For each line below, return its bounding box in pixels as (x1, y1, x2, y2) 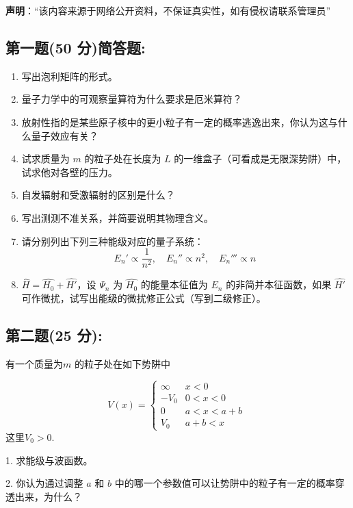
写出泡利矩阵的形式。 (21, 68, 118, 83)
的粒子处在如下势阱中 (74, 356, 170, 370)
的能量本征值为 (140, 277, 208, 292)
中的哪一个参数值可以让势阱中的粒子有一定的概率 (114, 476, 335, 490)
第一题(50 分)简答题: (5, 36, 146, 58)
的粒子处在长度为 (84, 151, 161, 166)
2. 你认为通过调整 (5, 476, 83, 490)
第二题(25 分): (5, 325, 103, 345)
